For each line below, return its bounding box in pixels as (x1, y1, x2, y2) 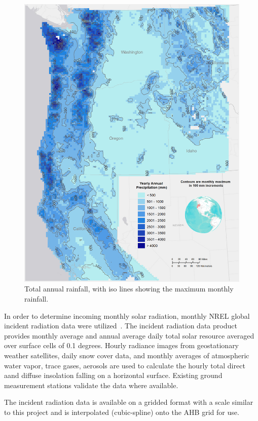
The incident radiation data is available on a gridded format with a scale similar (4, 397, 253, 407)
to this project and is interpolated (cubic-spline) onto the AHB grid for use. (4, 407, 239, 417)
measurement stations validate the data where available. (4, 380, 178, 390)
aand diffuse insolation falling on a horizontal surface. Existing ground (4, 370, 223, 381)
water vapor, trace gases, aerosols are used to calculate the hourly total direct (4, 360, 245, 370)
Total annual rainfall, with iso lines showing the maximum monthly (24, 283, 234, 294)
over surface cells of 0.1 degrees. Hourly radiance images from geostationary (4, 340, 239, 351)
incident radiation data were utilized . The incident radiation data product (4, 320, 237, 331)
